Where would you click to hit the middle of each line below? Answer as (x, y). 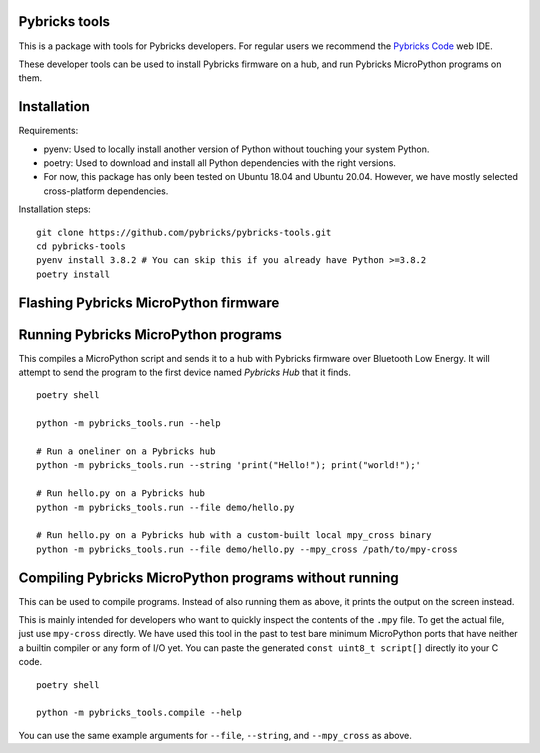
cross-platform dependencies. (106, 191)
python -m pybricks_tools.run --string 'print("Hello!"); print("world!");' (229, 465)
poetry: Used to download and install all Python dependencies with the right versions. (220, 162)
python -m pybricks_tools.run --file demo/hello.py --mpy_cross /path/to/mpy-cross (247, 549)
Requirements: (48, 131)
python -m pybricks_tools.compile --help (139, 713)
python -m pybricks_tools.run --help (129, 423)
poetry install (73, 274)
